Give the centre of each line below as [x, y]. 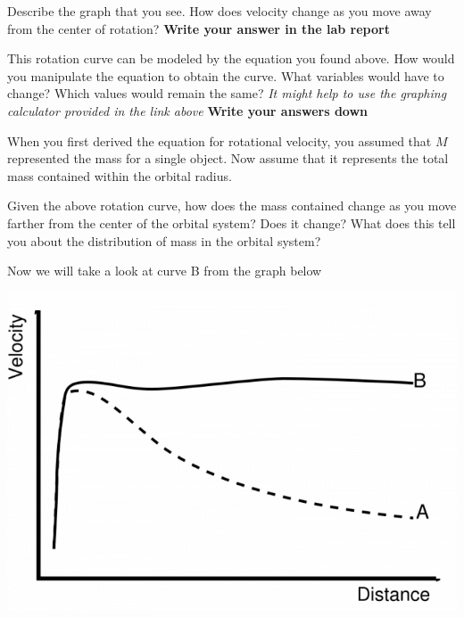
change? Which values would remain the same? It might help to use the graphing [227, 93]
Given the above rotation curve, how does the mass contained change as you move [232, 206]
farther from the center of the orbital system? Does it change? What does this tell [232, 222]
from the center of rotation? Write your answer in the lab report [199, 28]
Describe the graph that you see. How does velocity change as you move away [220, 11]
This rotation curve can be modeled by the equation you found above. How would [231, 58]
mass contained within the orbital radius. [120, 175]
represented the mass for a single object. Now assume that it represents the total [228, 158]
